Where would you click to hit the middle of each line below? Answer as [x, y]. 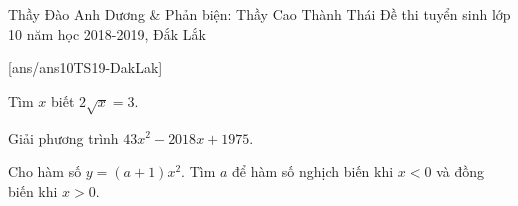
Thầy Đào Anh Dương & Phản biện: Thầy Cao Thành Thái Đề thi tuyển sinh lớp [259, 14]
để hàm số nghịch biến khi [313, 171]
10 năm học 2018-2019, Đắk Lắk [107, 33]
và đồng [460, 171]
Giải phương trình [63, 137]
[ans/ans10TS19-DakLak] [85, 67]
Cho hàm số [45, 171]
